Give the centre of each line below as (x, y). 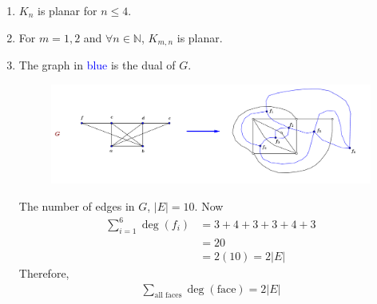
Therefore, (44, 272)
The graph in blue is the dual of (97, 65)
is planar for (67, 10)
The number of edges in (77, 205)
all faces (168, 296)
